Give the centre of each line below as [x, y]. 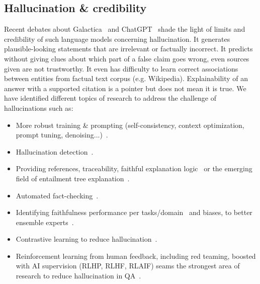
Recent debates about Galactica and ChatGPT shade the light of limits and [125, 29]
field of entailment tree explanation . [73, 178]
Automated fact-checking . [57, 195]
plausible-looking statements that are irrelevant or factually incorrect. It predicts [128, 49]
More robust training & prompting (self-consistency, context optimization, [130, 125]
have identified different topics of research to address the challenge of [110, 98]
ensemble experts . [45, 222]
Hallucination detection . [55, 151]
